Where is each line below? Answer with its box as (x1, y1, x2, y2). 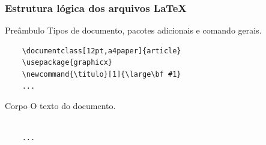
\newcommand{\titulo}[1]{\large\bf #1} (22, 70, 181, 78)
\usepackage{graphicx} (22, 58, 112, 67)
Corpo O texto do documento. (5, 99, 116, 112)
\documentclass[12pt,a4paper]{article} (22, 46, 181, 55)
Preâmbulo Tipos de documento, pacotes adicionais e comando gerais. (5, 24, 262, 37)
